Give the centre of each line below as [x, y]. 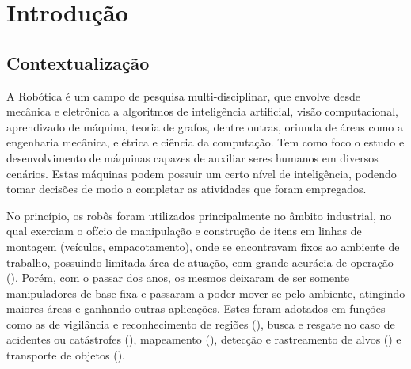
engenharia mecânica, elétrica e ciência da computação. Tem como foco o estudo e [205, 142]
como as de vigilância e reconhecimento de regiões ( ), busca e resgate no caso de [201, 323]
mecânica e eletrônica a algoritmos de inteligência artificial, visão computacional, [202, 111]
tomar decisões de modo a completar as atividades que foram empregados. [186, 189]
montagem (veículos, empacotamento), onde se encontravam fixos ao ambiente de [203, 246]
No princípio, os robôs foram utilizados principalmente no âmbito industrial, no [199, 215]
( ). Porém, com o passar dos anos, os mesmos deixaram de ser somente [178, 278]
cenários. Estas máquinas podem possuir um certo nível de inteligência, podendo [202, 173]
